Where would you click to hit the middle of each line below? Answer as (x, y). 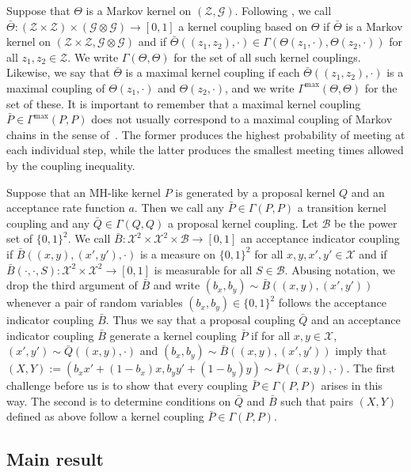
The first (375, 368)
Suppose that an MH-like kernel (84, 192)
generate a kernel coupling (173, 335)
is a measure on (177, 253)
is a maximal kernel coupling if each (213, 72)
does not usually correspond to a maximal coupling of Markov (242, 119)
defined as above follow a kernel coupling (105, 416)
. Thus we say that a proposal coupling (200, 320)
